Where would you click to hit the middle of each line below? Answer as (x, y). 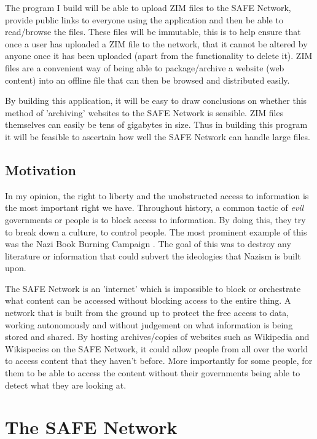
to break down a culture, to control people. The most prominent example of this (156, 231)
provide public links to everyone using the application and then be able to (144, 19)
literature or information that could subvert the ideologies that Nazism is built (153, 255)
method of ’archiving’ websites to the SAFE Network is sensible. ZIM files (144, 112)
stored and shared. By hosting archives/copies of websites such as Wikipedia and (157, 337)
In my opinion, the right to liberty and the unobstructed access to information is (157, 195)
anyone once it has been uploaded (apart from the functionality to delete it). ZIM (159, 56)
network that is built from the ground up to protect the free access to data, (147, 313)
